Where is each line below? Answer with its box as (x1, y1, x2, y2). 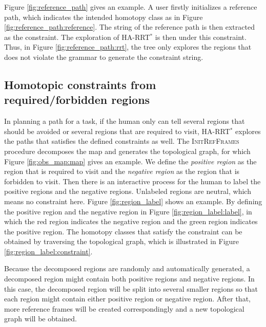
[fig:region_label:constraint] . (4, 246, 93, 256)
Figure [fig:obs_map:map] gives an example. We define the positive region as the (4, 156, 257, 166)
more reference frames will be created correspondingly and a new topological (4, 303, 244, 314)
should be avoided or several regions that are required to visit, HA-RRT (4, 125, 230, 136)
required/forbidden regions (4, 92, 150, 107)
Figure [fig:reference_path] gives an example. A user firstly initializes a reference (4, 2, 257, 12)
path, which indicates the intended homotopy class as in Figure (4, 11, 203, 22)
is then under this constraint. (155, 31, 247, 42)
